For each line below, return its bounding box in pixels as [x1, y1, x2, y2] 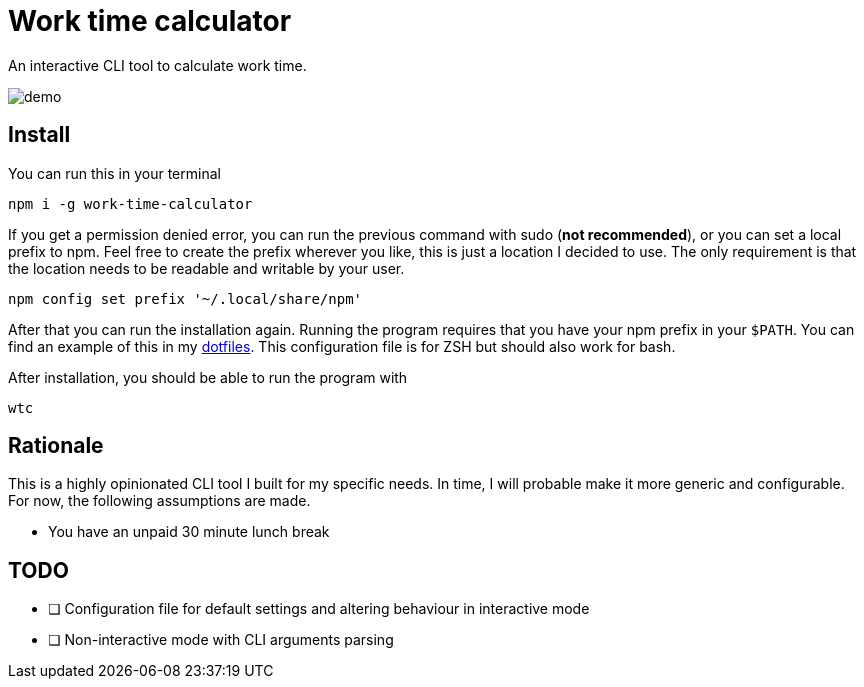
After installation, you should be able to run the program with [8, 368, 408, 386]
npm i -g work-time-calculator [8, 195, 253, 212]
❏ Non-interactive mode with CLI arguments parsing [48, 631, 394, 649]
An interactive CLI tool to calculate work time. [8, 56, 307, 74]
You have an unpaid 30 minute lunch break [48, 523, 330, 541]
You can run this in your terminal [8, 164, 221, 182]
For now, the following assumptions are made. [8, 492, 311, 510]
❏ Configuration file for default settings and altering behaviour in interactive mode [48, 600, 590, 618]
